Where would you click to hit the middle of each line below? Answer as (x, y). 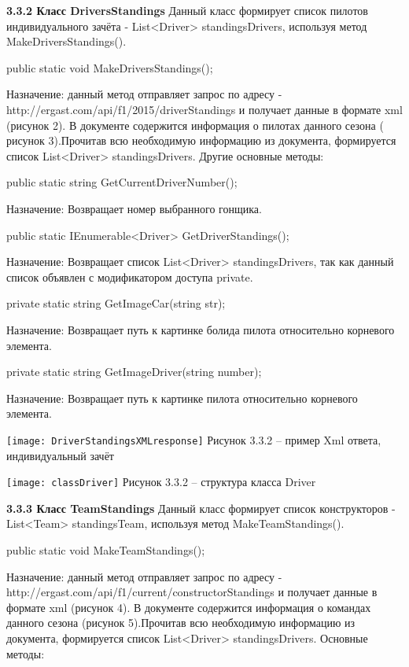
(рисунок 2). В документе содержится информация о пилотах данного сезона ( (195, 125)
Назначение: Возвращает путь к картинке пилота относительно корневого (182, 398)
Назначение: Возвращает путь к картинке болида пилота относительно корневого (201, 329)
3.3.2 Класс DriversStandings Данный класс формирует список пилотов (187, 10)
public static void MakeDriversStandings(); (110, 67)
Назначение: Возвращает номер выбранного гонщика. (134, 208)
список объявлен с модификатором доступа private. (130, 276)
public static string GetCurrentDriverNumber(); (122, 182)
